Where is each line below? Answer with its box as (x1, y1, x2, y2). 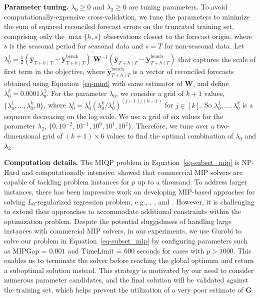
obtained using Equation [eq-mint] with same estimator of (4, 78, 182, 88)
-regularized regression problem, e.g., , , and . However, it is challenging (35, 196, 254, 206)
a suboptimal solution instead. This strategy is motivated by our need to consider (4, 264, 254, 275)
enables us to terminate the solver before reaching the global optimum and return (4, 255, 254, 265)
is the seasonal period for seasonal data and (9, 40, 143, 51)
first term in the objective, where (4, 66, 105, 76)
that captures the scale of (178, 53, 256, 64)
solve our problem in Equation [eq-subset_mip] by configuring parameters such (4, 235, 247, 246)
